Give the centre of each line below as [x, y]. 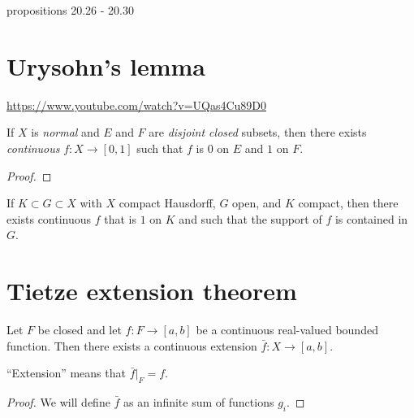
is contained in [371, 218]
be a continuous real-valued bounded [287, 329]
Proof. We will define [58, 401]
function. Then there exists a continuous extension [132, 345]
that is [121, 218]
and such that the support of [250, 218]
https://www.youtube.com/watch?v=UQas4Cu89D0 [137, 104]
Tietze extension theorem [152, 291]
